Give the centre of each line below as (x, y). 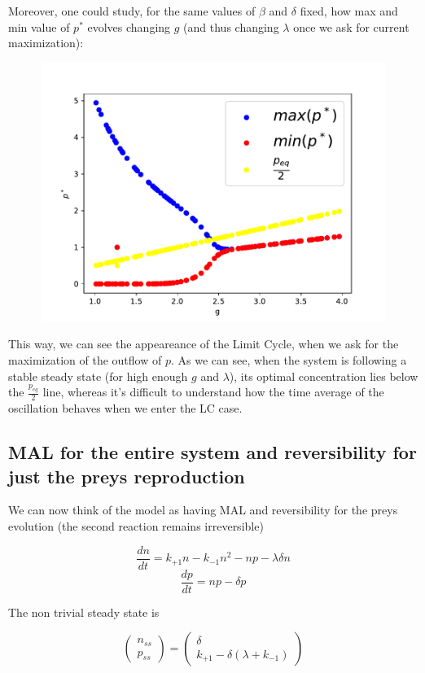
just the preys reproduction (127, 476)
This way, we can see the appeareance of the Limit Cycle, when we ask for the (204, 344)
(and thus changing (231, 26)
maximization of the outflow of (85, 359)
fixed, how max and (349, 11)
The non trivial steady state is (84, 612)
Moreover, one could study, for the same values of (132, 11)
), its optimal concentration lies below (324, 376)
